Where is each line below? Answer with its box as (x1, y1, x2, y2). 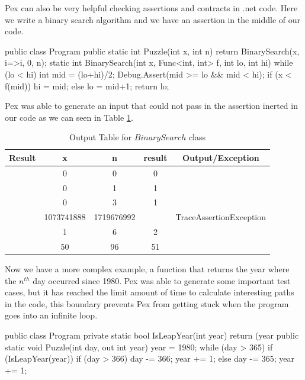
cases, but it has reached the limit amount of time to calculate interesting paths (5, 286, 294, 298)
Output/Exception (182, 151, 259, 163)
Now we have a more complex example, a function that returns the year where (5, 263, 290, 275)
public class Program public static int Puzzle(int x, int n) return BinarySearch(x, (5, 44, 300, 57)
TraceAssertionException (175, 211, 267, 223)
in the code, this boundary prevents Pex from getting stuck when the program (5, 297, 289, 310)
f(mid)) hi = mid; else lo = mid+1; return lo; (5, 79, 169, 92)
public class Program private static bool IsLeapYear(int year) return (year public (5, 329, 299, 342)
